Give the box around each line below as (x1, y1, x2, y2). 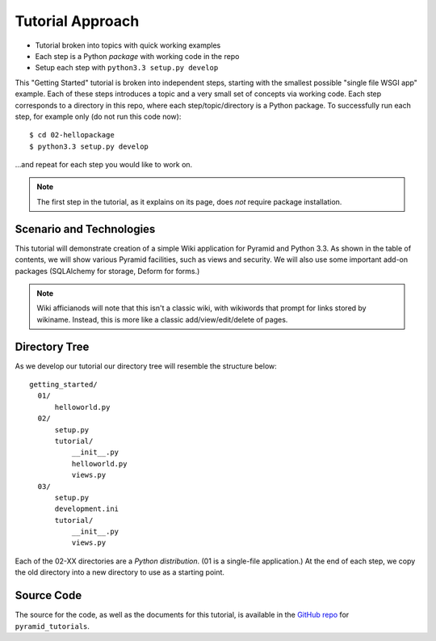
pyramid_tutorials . (15, 621, 90, 630)
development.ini (54, 504, 119, 513)
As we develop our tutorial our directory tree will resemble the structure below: (15, 361, 278, 371)
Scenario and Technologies (15, 222, 156, 236)
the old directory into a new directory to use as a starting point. (15, 567, 225, 577)
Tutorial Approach (15, 12, 140, 30)
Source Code (15, 588, 82, 602)
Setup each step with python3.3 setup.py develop (35, 63, 219, 73)
